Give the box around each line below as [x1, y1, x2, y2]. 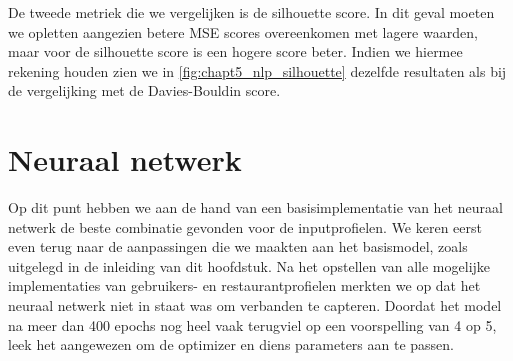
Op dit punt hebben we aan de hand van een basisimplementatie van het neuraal [8, 197, 503, 218]
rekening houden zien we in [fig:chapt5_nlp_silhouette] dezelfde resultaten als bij [8, 60, 507, 81]
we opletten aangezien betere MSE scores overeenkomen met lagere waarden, [8, 21, 478, 42]
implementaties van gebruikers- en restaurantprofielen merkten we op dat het [8, 275, 481, 296]
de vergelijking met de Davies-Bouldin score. [8, 80, 281, 101]
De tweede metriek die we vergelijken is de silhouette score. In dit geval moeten [8, 2, 495, 22]
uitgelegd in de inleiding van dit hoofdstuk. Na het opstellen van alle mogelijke [8, 255, 491, 276]
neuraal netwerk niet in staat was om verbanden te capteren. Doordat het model [8, 295, 502, 316]
